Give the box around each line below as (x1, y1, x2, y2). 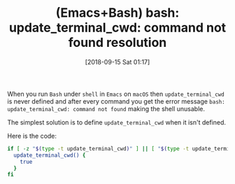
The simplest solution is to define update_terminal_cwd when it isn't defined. (7, 118, 226, 127)
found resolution (68, 35, 167, 50)
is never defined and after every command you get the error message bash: (7, 97, 225, 106)
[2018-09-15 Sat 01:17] (85, 57, 150, 66)
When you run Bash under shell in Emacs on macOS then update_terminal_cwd (7, 90, 225, 98)
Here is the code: (7, 132, 57, 140)
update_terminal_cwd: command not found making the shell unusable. (7, 104, 205, 113)
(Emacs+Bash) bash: (55, 5, 180, 21)
